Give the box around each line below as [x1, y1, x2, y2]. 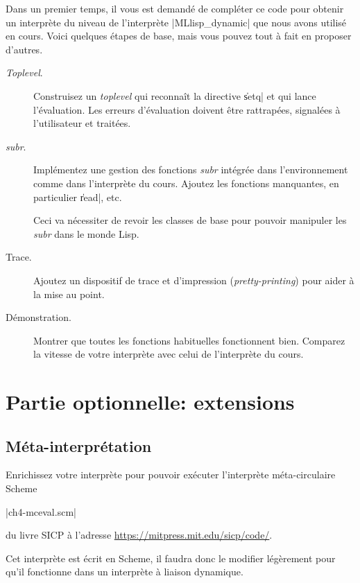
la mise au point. [33, 286, 105, 301]
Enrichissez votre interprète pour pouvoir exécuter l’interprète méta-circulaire [6, 467, 336, 482]
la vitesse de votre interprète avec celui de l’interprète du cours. [33, 347, 304, 361]
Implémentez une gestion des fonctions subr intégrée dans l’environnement [33, 162, 348, 177]
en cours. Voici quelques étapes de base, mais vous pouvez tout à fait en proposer [6, 28, 352, 43]
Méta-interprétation [6, 435, 152, 456]
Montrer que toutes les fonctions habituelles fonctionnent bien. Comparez [33, 333, 345, 347]
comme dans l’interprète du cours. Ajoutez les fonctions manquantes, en [33, 175, 339, 190]
